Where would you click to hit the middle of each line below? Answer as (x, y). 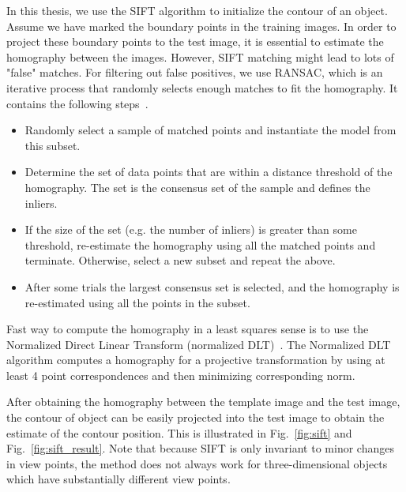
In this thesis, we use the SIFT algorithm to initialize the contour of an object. (197, 10)
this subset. (53, 145)
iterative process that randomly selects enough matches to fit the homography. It (202, 87)
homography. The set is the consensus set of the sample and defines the (197, 187)
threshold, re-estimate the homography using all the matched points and (200, 244)
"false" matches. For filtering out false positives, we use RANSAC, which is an (195, 72)
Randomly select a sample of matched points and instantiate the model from (211, 130)
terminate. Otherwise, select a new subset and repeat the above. (180, 260)
